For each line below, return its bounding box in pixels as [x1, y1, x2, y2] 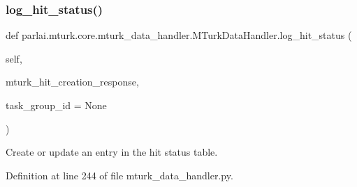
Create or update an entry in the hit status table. [6, 145, 218, 159]
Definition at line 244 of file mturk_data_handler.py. [6, 168, 233, 182]
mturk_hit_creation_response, [6, 74, 139, 89]
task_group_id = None [6, 98, 107, 112]
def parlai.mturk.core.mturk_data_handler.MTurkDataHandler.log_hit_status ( [6, 28, 352, 42]
